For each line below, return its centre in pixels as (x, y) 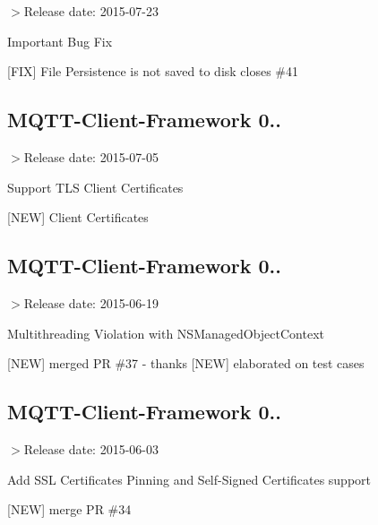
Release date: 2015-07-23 (91, 11)
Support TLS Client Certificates (95, 187)
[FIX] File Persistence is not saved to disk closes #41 (153, 71)
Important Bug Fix (60, 41)
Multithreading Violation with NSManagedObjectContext (166, 333)
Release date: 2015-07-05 (91, 156)
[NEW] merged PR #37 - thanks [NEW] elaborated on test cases (186, 363)
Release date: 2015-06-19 (91, 302)
